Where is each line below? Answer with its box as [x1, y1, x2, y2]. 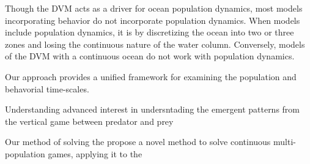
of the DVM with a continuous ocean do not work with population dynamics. [5, 50, 295, 62]
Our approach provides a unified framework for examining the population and [5, 70, 297, 83]
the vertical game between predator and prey [5, 114, 174, 127]
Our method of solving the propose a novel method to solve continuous [5, 135, 271, 148]
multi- [273, 135, 296, 148]
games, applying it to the [48, 147, 142, 160]
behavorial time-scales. [5, 82, 89, 95]
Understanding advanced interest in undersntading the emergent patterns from [5, 103, 300, 116]
